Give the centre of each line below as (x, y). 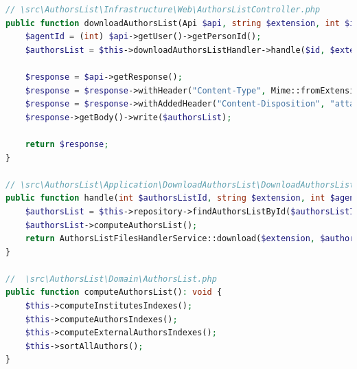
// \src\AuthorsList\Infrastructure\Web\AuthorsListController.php (163, 10)
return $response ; (67, 144)
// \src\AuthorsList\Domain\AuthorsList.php (111, 279)
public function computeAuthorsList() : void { (114, 292)
